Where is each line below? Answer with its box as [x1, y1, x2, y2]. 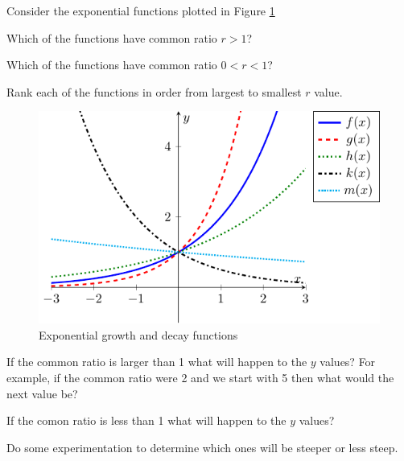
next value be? [6, 385, 78, 401]
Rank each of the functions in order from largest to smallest [6, 83, 302, 100]
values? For [319, 353, 376, 370]
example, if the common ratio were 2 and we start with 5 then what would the [6, 369, 394, 386]
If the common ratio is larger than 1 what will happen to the [6, 353, 307, 370]
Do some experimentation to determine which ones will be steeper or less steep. [6, 438, 398, 455]
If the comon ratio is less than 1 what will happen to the [6, 412, 287, 429]
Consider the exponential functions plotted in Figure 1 [6, 2, 275, 19]
